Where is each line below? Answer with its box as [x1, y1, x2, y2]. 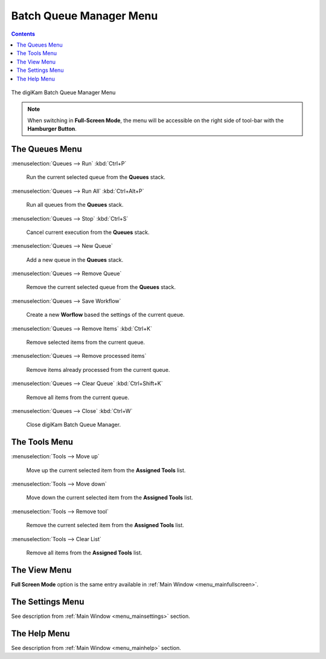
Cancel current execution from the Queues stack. [26, 229, 150, 236]
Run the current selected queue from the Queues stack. [26, 174, 165, 181]
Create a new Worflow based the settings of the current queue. [26, 311, 185, 319]
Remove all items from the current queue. [26, 394, 130, 401]
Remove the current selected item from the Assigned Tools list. [26, 522, 184, 529]
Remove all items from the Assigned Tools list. [26, 549, 142, 556]
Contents [11, 30, 36, 37]
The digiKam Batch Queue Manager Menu [11, 88, 116, 96]
